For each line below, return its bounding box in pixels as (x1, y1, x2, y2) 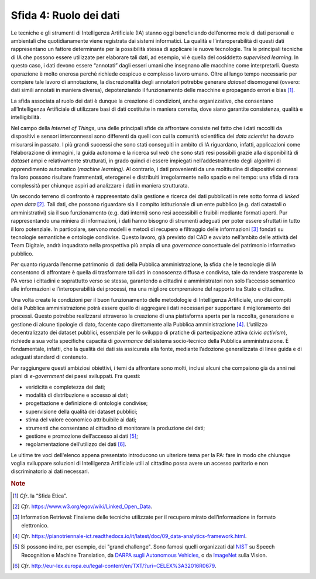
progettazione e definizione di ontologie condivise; (25, 400, 148, 407)
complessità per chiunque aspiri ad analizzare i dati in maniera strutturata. (11, 182, 190, 189)
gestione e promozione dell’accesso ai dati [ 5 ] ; (25, 432, 139, 440)
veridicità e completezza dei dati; (25, 383, 105, 390)
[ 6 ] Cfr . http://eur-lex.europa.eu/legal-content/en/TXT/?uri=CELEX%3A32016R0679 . (12, 563, 217, 570)
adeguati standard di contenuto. (11, 353, 88, 360)
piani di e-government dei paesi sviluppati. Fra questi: (11, 373, 140, 380)
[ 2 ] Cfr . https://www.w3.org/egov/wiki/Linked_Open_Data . (12, 503, 153, 510)
